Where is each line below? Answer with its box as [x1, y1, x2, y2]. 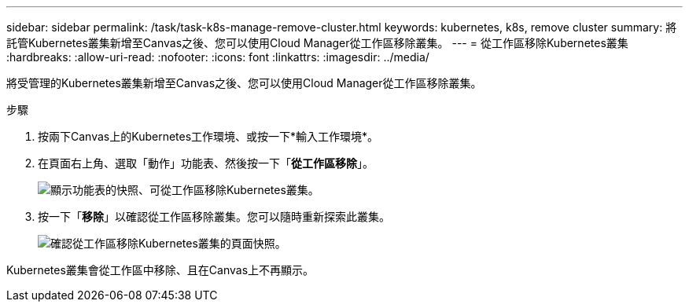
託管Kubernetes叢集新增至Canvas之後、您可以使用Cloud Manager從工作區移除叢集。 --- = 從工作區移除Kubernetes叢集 [6, 36, 628, 49]
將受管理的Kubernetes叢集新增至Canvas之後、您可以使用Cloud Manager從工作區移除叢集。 [6, 76, 482, 90]
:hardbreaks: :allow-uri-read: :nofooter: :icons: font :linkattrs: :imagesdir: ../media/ [6, 50, 429, 64]
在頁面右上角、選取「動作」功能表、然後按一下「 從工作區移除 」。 [38, 156, 374, 170]
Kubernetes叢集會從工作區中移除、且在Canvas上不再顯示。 [6, 263, 315, 277]
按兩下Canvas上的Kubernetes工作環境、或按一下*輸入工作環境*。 [38, 130, 379, 143]
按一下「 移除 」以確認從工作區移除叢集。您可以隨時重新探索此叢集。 [38, 210, 390, 223]
